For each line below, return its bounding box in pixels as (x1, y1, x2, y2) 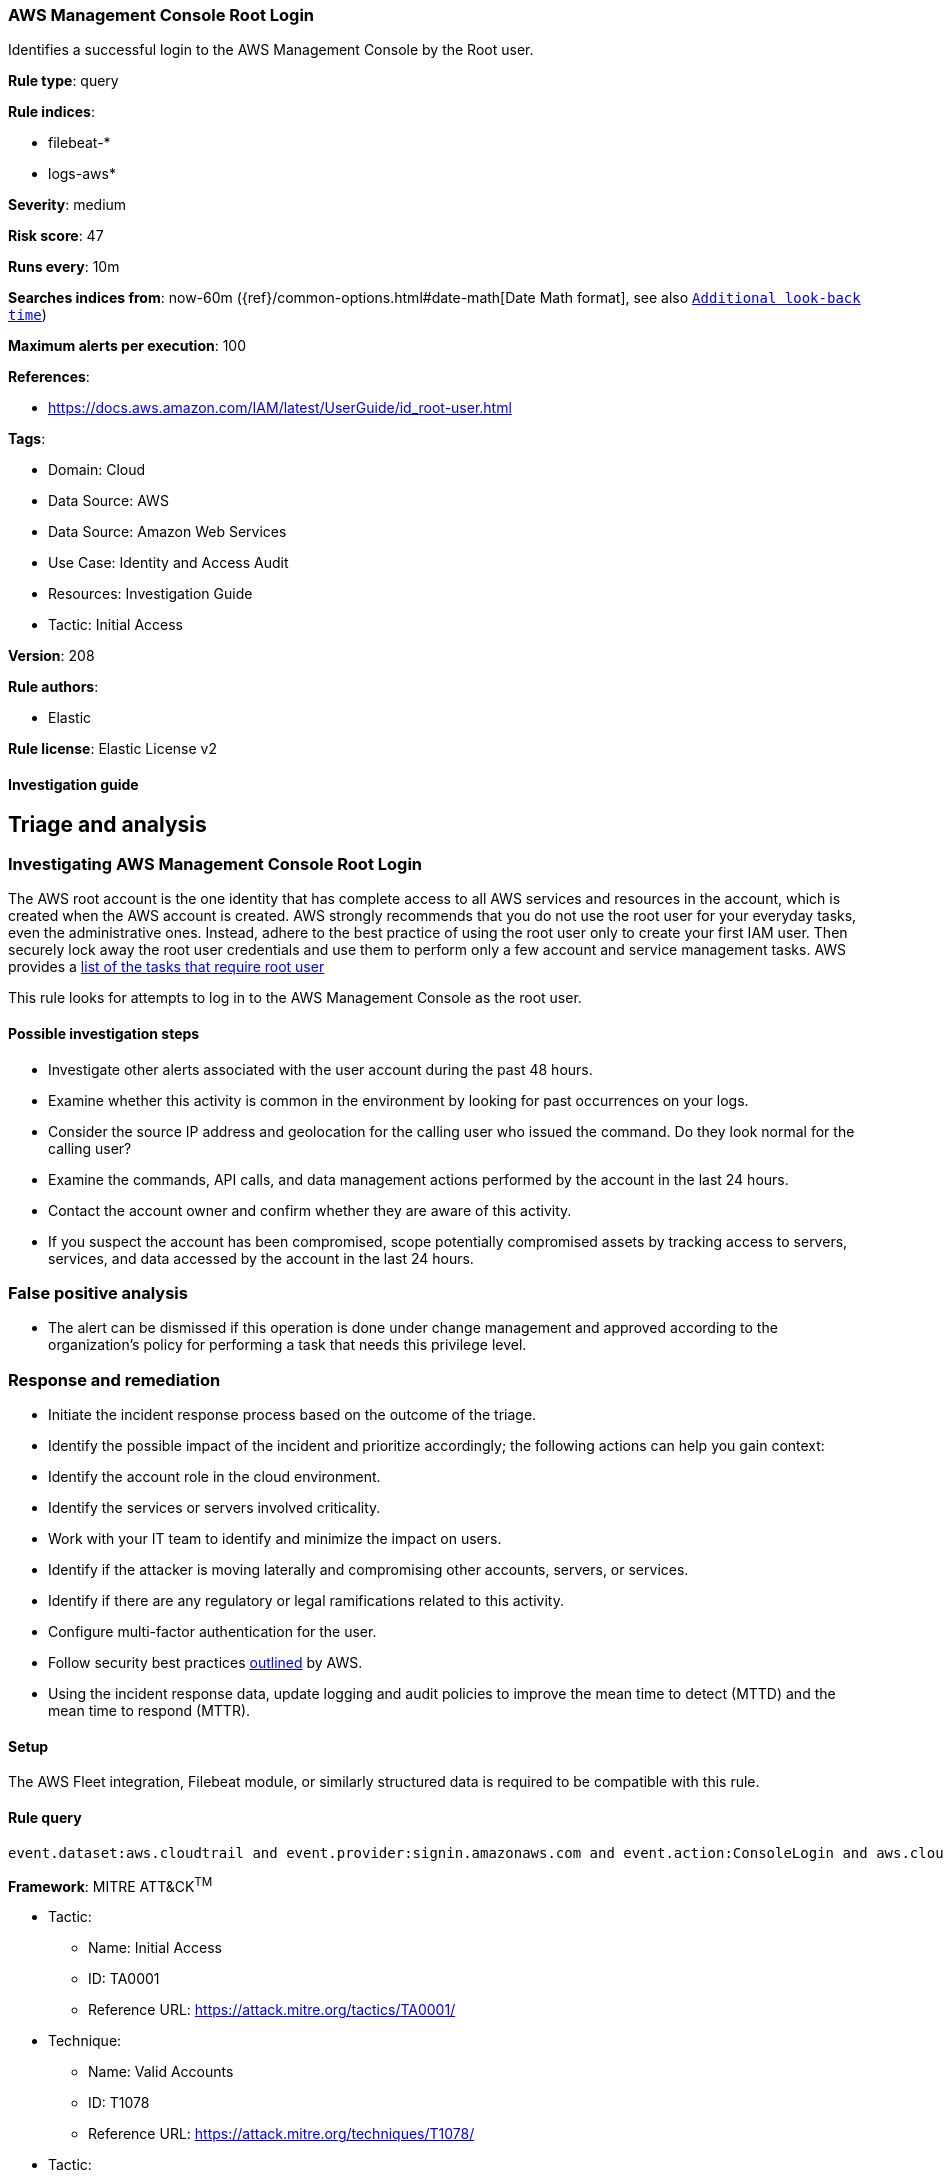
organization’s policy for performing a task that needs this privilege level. (48, 1336, 527, 1354)
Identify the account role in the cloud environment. (48, 1468, 381, 1486)
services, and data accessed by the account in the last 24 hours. (48, 1249, 474, 1267)
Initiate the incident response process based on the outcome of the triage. (48, 1406, 537, 1424)
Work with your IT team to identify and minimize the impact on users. (48, 1530, 502, 1548)
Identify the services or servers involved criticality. (48, 1499, 381, 1517)
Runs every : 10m (8, 258, 120, 276)
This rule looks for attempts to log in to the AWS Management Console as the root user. (8, 989, 582, 1007)
